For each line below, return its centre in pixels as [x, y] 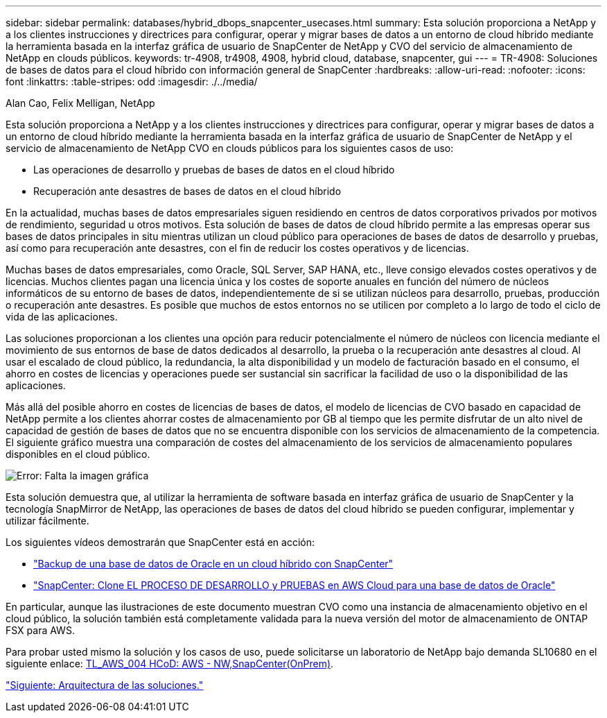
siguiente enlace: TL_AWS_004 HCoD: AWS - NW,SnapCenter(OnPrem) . [170, 664]
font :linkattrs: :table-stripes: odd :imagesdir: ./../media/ [132, 82]
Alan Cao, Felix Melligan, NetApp [80, 103]
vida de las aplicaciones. [62, 317]
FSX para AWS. [40, 630]
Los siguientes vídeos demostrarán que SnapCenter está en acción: [160, 542]
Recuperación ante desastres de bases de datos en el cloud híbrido [187, 191]
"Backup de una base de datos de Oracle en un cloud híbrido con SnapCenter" [213, 564]
